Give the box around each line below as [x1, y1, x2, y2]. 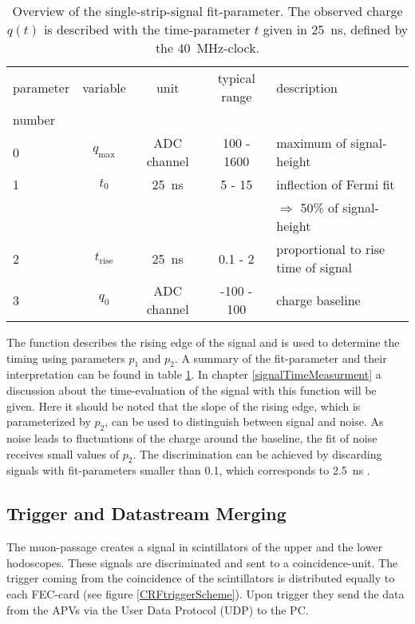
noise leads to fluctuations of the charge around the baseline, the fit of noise [6, 429, 377, 446]
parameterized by [6, 413, 91, 430]
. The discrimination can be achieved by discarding [132, 445, 382, 462]
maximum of [276, 133, 346, 152]
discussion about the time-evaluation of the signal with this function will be [6, 381, 377, 398]
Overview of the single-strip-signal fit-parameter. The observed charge [12, 2, 403, 20]
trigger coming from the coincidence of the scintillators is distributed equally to [6, 570, 395, 586]
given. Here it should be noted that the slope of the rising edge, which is [6, 397, 361, 414]
